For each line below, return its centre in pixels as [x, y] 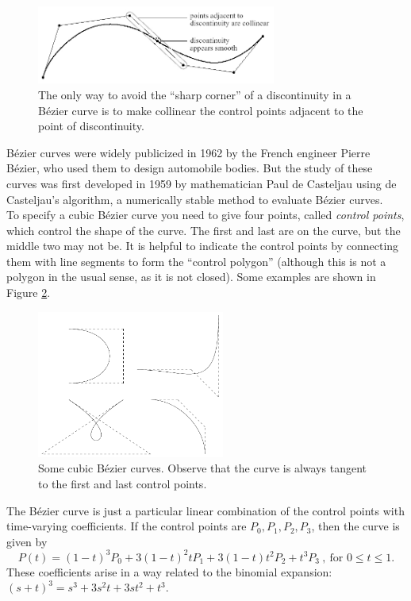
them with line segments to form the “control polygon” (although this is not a [196, 261]
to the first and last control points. [123, 483]
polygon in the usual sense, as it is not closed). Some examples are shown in [191, 277]
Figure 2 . [29, 293]
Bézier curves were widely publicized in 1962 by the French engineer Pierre [188, 152]
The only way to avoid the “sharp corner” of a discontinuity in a [195, 94]
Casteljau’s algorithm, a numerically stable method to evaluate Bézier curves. [195, 199]
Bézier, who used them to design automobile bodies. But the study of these [190, 168]
